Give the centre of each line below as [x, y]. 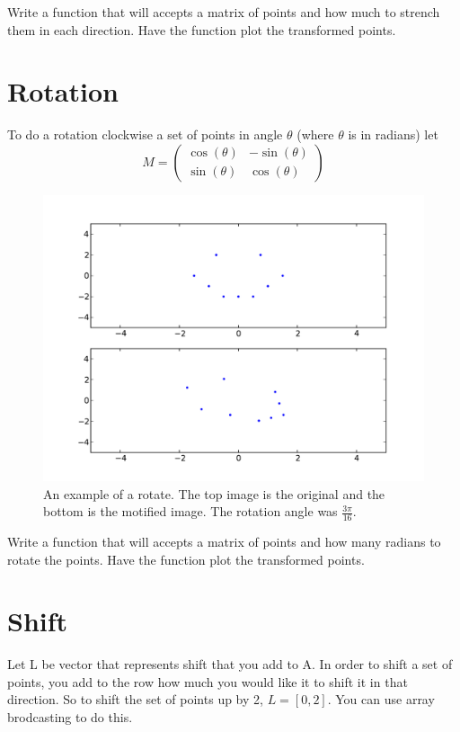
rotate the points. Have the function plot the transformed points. [186, 559]
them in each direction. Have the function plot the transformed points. [202, 29]
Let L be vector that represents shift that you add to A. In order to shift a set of [230, 664]
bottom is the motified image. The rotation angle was [190, 511]
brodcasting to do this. [70, 717]
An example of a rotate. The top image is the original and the [214, 493]
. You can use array [381, 699]
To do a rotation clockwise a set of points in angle [145, 134]
